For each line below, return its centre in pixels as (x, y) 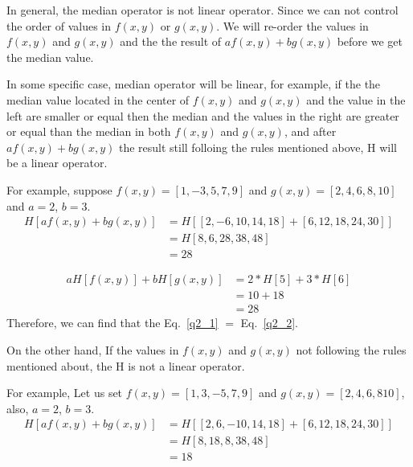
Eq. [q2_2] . (269, 323)
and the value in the (356, 99)
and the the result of (171, 41)
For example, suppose (59, 189)
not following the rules (351, 349)
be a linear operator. (57, 163)
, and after (310, 131)
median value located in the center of (98, 99)
